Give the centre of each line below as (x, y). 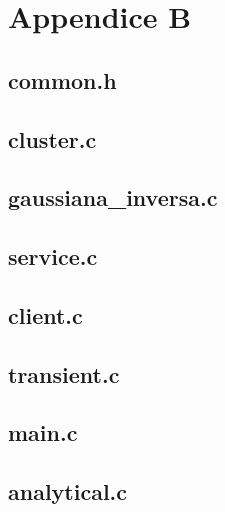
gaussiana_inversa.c (113, 197)
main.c (43, 432)
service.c (53, 256)
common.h (62, 79)
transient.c (64, 373)
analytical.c (68, 491)
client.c (45, 314)
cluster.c (52, 138)
